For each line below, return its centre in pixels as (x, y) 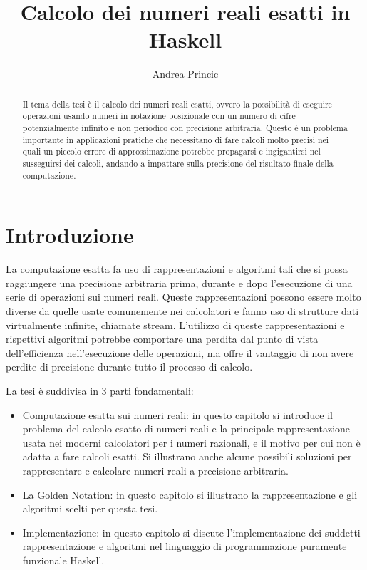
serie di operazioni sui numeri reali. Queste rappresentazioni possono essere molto (183, 297)
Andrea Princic (185, 74)
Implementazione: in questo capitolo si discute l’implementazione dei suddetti (191, 532)
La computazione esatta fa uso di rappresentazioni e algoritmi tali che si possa (177, 269)
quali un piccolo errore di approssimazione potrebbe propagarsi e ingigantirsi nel (171, 151)
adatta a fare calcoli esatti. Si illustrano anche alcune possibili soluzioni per (187, 456)
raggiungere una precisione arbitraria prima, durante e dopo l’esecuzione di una (179, 283)
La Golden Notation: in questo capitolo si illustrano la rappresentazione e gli (190, 494)
